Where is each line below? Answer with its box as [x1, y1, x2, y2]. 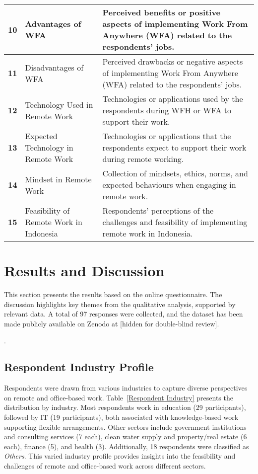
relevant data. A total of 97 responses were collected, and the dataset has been [4, 309, 243, 319]
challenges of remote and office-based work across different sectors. [4, 461, 206, 471]
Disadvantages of [25, 61, 84, 73]
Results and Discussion [4, 260, 165, 281]
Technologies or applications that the [102, 130, 231, 142]
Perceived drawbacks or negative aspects [102, 56, 243, 67]
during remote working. [102, 153, 184, 164]
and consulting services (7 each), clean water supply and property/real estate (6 [4, 431, 247, 442]
